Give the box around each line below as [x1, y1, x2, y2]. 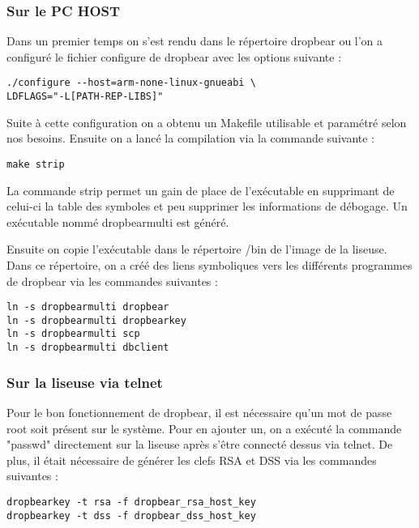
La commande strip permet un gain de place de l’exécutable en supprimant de [6, 181, 395, 198]
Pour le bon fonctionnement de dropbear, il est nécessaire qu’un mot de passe [6, 403, 392, 420]
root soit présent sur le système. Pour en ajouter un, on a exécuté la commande [6, 419, 402, 436]
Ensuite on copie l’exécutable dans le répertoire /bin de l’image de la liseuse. [6, 241, 387, 258]
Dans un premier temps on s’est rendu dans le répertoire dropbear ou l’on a [6, 32, 383, 49]
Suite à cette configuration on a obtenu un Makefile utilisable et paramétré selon [6, 113, 407, 130]
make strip [6, 158, 65, 170]
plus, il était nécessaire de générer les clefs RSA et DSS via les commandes [6, 451, 377, 468]
